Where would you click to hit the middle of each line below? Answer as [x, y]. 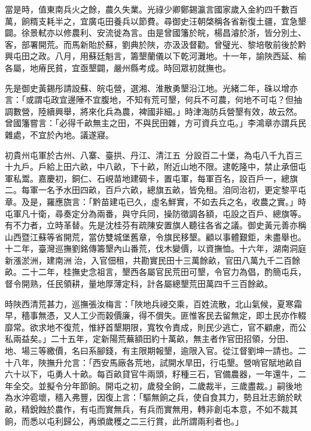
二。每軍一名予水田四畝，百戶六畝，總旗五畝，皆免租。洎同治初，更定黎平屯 [155, 190]
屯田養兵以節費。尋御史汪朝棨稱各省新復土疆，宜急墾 [201, 21]
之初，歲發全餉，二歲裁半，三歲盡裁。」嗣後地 [212, 385]
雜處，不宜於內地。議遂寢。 [59, 134]
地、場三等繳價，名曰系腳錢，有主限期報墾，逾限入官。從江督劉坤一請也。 [151, 351]
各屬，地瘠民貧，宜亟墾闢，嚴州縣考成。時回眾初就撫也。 [118, 67]
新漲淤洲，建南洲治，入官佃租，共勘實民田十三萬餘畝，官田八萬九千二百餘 [153, 260]
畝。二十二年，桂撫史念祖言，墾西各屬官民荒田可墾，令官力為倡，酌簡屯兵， [155, 272]
